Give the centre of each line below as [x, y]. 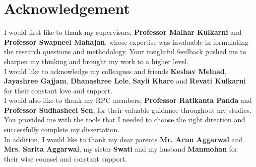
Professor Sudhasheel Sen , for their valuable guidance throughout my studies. [128, 110]
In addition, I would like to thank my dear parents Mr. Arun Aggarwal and [124, 139]
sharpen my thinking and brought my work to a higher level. [96, 61]
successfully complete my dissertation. [62, 129]
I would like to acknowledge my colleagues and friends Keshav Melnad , [115, 71]
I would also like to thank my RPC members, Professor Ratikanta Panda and [128, 100]
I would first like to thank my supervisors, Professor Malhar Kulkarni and [123, 32]
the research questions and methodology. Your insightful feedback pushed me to [125, 51]
